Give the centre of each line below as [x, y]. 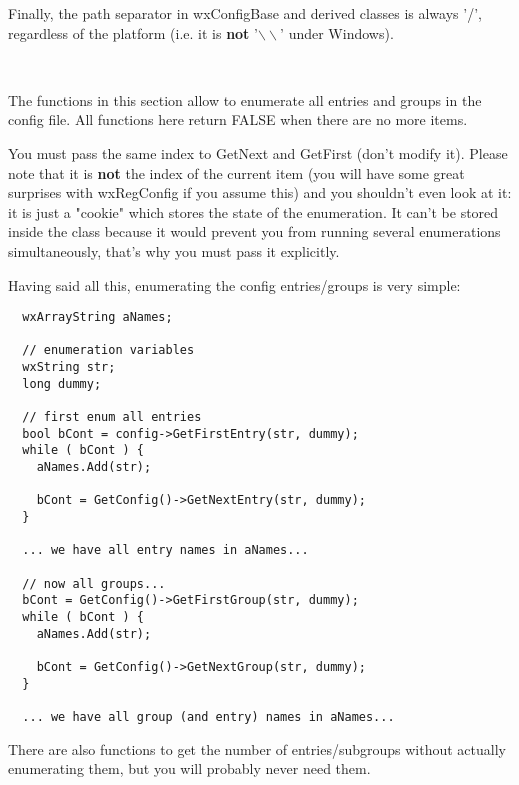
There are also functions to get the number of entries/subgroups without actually [257, 748]
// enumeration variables [108, 350]
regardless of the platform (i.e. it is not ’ [133, 32]
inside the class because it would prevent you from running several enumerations [254, 231]
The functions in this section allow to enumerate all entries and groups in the [245, 99]
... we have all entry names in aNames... [165, 550]
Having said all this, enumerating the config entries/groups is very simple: [234, 284]
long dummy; [62, 383]
